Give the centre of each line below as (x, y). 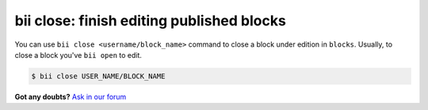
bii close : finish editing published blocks (151, 21)
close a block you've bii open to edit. (78, 55)
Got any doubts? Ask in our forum (71, 97)
